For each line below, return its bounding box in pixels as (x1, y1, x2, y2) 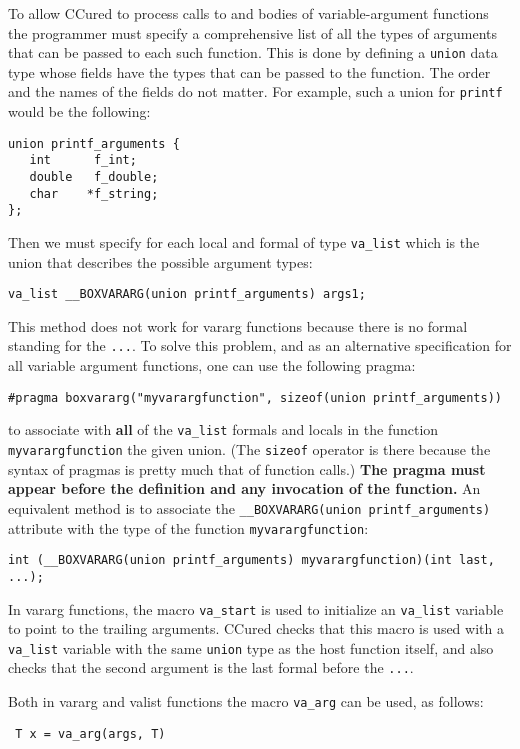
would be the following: (8, 101, 151, 122)
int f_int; (29, 153, 137, 168)
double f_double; (29, 170, 159, 184)
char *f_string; (29, 186, 159, 201)
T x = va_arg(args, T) (15, 726, 166, 741)
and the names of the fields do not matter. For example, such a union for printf (8, 81, 503, 102)
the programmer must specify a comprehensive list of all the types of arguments (8, 22, 498, 43)
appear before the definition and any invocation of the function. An (8, 478, 481, 499)
